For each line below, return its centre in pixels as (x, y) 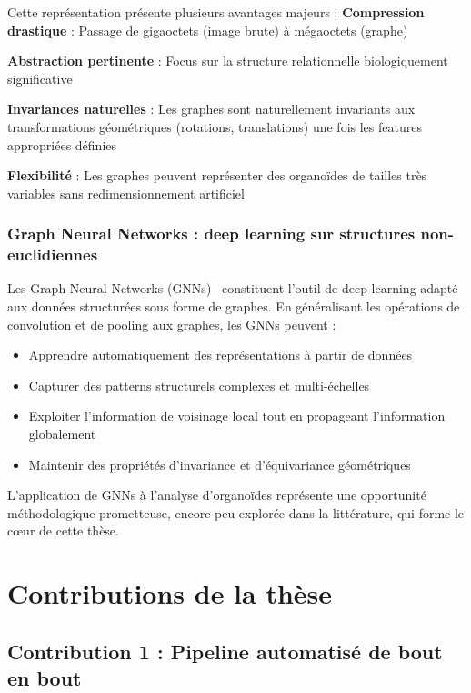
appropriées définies (62, 144)
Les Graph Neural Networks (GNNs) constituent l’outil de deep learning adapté (233, 288)
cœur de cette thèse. (63, 530)
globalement (62, 434)
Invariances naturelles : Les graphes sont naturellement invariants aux (211, 109)
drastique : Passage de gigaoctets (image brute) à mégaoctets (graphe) (208, 30)
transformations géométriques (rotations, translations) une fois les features (215, 126)
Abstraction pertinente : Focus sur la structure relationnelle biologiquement (228, 61)
